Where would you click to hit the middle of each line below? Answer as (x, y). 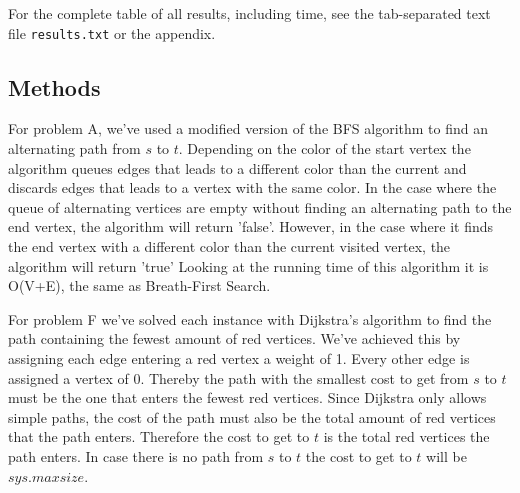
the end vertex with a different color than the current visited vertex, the (229, 246)
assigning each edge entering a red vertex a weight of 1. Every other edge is (239, 357)
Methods (54, 86)
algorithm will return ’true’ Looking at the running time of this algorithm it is (248, 265)
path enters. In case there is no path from (136, 455)
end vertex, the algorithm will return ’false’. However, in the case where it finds (251, 226)
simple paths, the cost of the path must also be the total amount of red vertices (252, 416)
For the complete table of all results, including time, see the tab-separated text (249, 13)
